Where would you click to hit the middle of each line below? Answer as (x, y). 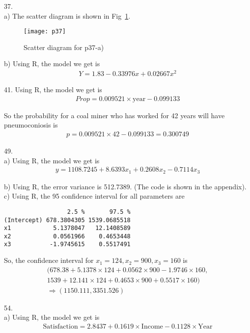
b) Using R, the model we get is (52, 64)
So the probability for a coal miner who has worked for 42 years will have (114, 115)
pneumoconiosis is (31, 125)
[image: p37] (45, 32)
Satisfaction (60, 327)
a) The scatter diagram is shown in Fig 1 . (67, 15)
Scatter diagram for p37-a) (64, 47)
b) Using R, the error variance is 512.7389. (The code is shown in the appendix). (125, 186)
